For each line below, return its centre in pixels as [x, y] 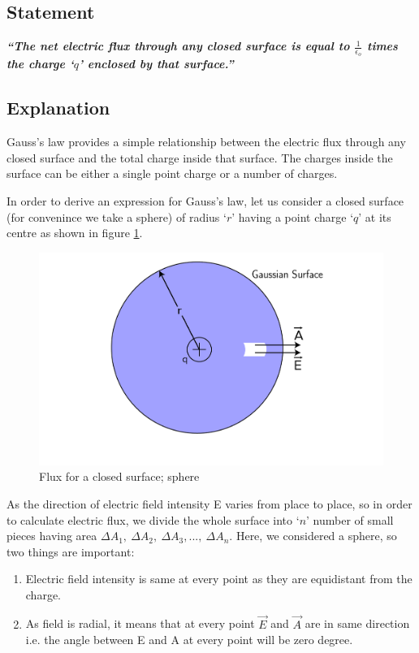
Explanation [58, 108]
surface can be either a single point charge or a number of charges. [172, 173]
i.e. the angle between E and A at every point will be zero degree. [189, 640]
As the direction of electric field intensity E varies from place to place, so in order [209, 503]
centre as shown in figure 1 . [75, 233]
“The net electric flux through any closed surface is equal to [178, 46]
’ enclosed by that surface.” [156, 64]
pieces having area [52, 536]
